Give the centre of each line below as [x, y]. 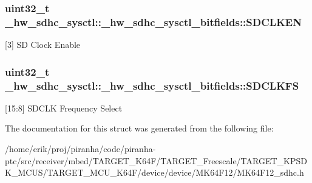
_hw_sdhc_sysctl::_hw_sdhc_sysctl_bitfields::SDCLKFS [152, 85]
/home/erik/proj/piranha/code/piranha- [80, 149]
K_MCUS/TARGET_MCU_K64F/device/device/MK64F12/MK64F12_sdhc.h [154, 172]
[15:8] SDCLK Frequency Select [64, 108]
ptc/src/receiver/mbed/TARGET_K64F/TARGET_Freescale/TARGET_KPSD [156, 160]
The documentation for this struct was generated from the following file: [139, 128]
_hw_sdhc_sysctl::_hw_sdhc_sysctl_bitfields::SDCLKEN [153, 22]
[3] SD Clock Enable [43, 45]
